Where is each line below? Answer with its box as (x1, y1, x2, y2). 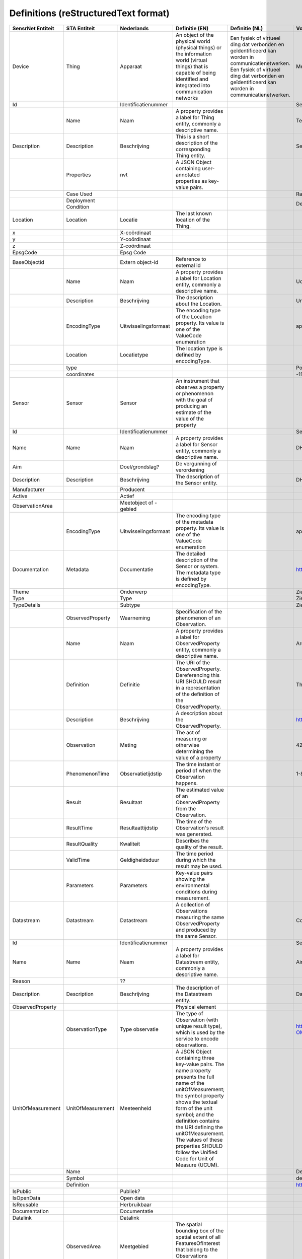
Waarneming (120, 614, 150, 621)
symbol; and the (175, 1111, 214, 1118)
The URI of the (175, 659, 210, 666)
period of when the (175, 767, 221, 774)
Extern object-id (120, 258, 159, 265)
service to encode (175, 1035, 219, 1042)
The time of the (175, 818, 212, 825)
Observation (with (175, 1016, 218, 1023)
